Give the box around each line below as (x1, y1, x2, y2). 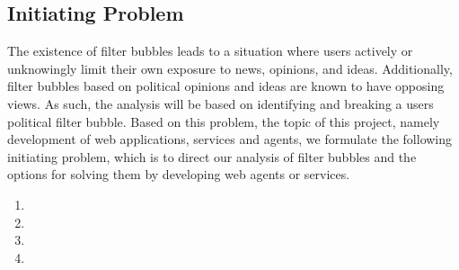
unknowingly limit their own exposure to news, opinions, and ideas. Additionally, (7, 58, 453, 77)
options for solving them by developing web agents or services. (7, 165, 350, 184)
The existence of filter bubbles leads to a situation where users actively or (7, 41, 413, 60)
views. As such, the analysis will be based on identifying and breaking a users (7, 94, 434, 112)
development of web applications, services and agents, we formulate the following (7, 130, 453, 148)
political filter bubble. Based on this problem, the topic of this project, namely (7, 112, 440, 130)
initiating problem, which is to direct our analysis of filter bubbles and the (7, 147, 417, 166)
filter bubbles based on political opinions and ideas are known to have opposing (7, 76, 445, 95)
